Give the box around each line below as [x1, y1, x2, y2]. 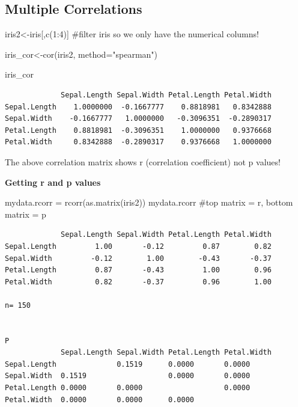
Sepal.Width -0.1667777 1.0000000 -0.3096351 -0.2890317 [5, 114, 272, 123]
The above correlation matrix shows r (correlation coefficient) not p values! [5, 155, 281, 168]
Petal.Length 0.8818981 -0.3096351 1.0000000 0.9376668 [5, 126, 272, 135]
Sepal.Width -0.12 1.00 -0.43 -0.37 [5, 254, 272, 263]
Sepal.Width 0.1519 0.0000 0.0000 [5, 372, 251, 381]
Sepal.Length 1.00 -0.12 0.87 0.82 [5, 242, 272, 251]
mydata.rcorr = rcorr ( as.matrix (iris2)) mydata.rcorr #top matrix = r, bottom [5, 196, 293, 209]
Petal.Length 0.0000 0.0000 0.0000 [5, 384, 251, 393]
